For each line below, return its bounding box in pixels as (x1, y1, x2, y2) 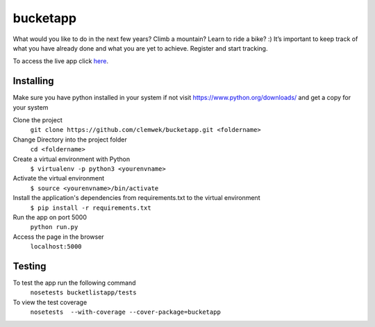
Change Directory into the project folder (12, 135, 128, 144)
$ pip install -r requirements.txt (30, 203, 152, 212)
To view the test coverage (12, 298, 87, 306)
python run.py (30, 223, 78, 231)
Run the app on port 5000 (12, 212, 87, 221)
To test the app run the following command (12, 278, 136, 287)
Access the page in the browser (12, 233, 104, 241)
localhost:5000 (30, 243, 83, 251)
